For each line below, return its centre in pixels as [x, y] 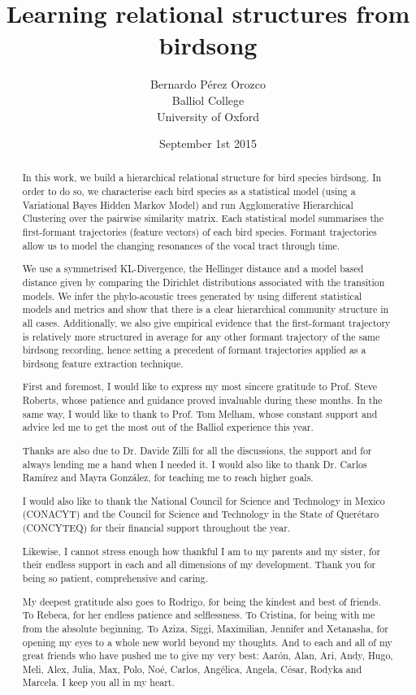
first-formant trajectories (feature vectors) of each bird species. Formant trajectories [199, 232]
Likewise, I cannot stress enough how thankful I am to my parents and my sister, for [201, 551]
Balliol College [208, 100]
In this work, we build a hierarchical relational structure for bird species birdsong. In [202, 178]
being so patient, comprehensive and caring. [115, 578]
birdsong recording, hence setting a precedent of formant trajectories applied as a [194, 350]
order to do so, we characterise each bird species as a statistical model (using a [189, 191]
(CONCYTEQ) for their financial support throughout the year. [156, 528]
